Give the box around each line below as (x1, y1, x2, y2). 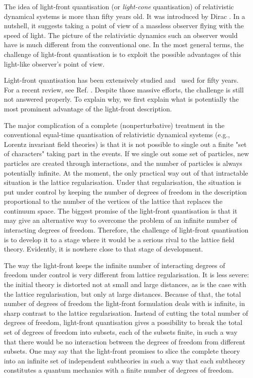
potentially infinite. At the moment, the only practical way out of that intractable (4, 167, 248, 178)
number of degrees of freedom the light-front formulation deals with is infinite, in (4, 298, 245, 308)
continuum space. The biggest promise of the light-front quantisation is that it (4, 205, 237, 216)
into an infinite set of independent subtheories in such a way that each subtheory (4, 355, 245, 365)
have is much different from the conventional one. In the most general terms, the (4, 39, 244, 50)
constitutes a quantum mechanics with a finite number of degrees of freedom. (4, 365, 234, 375)
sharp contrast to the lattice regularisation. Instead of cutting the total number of (4, 307, 248, 318)
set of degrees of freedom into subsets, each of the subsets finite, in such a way (4, 327, 237, 337)
